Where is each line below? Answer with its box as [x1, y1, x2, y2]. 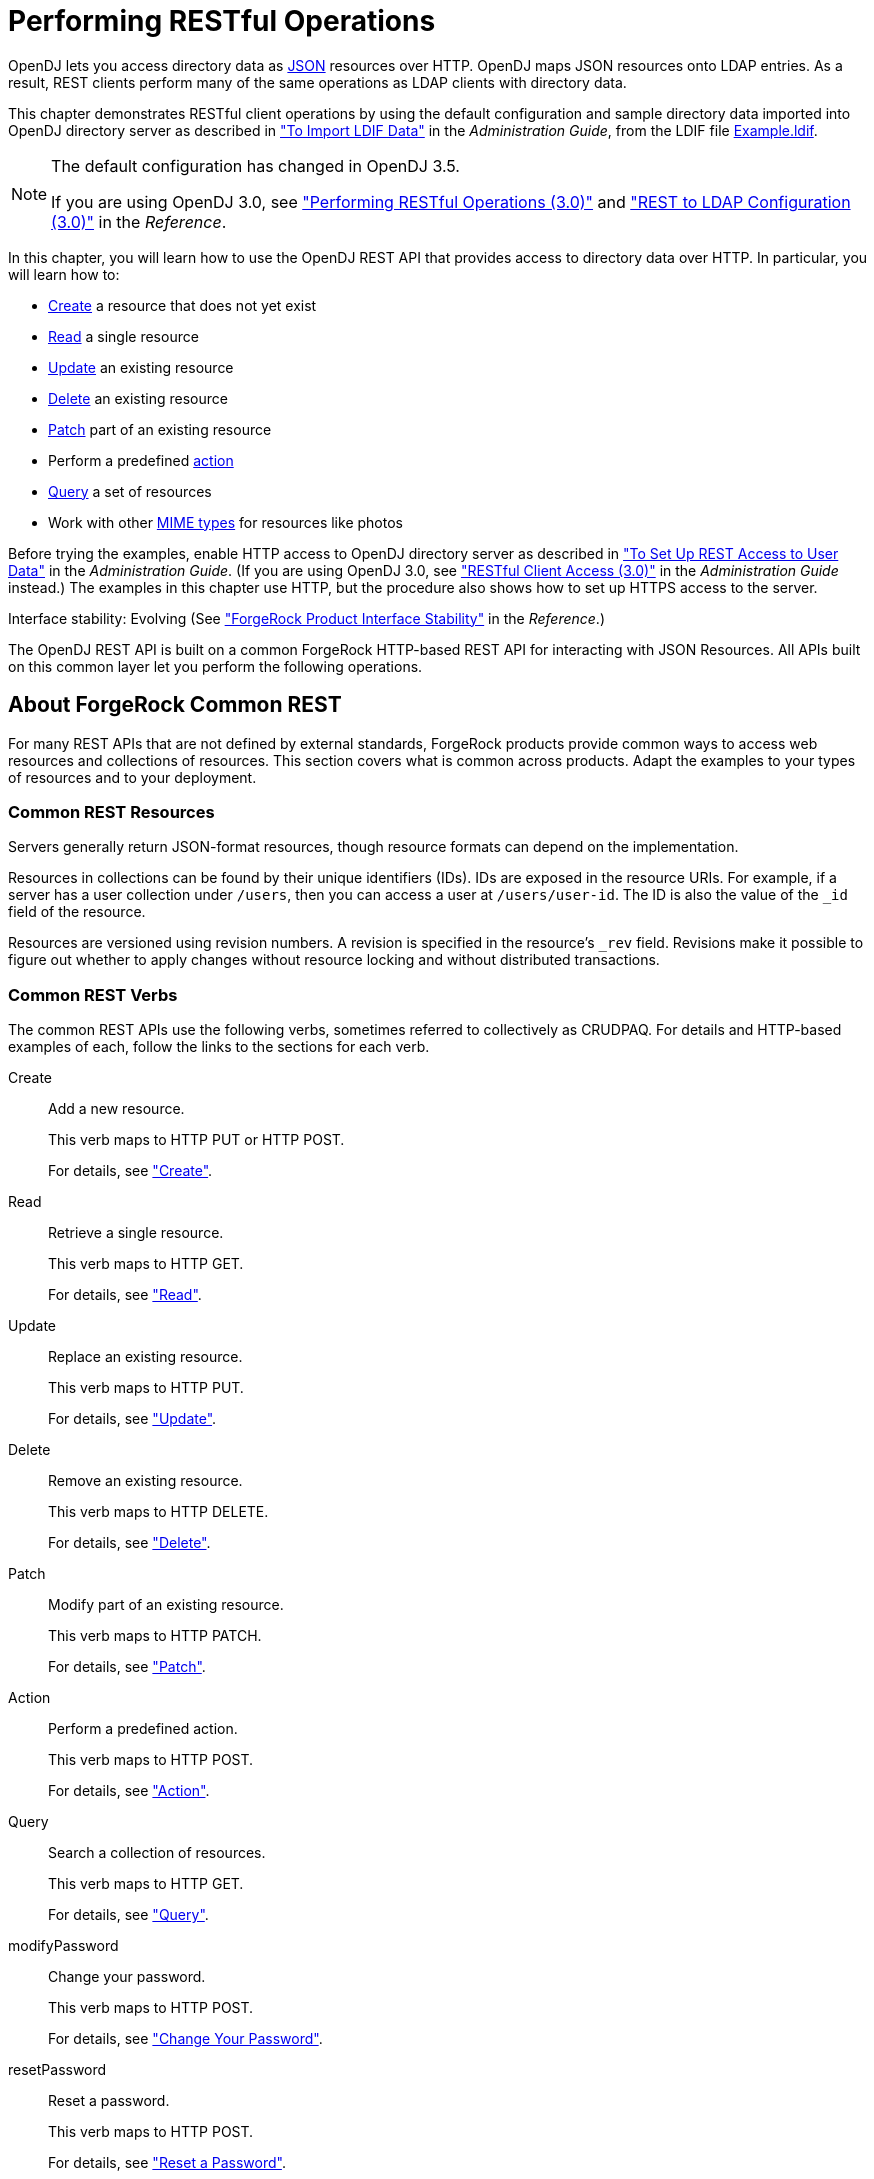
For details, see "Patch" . [48, 1658, 206, 1676]
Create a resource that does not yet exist [48, 296, 317, 314]
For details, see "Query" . [48, 1906, 209, 1924]
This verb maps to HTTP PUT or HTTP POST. [48, 1131, 345, 1149]
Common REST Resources [8, 801, 215, 822]
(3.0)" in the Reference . [51, 211, 227, 232]
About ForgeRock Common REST [8, 692, 342, 718]
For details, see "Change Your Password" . [48, 2030, 323, 2048]
